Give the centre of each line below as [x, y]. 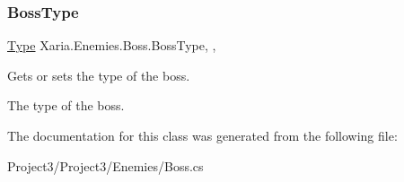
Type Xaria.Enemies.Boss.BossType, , [112, 45]
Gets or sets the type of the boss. [99, 75]
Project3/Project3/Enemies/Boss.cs [105, 165]
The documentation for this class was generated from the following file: [202, 135]
